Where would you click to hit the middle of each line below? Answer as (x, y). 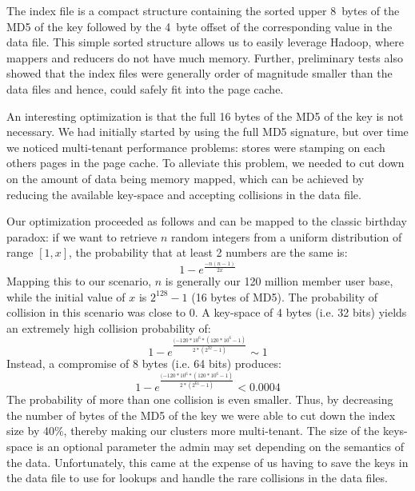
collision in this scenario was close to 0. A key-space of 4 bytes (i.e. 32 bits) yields (207, 312)
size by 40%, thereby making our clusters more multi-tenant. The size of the (193, 431)
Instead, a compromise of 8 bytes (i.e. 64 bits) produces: (144, 363)
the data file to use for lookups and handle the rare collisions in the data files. (197, 478)
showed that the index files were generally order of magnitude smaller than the (200, 73)
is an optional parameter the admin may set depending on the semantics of (220, 447)
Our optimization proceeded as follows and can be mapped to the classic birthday (207, 221)
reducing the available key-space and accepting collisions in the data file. (184, 194)
